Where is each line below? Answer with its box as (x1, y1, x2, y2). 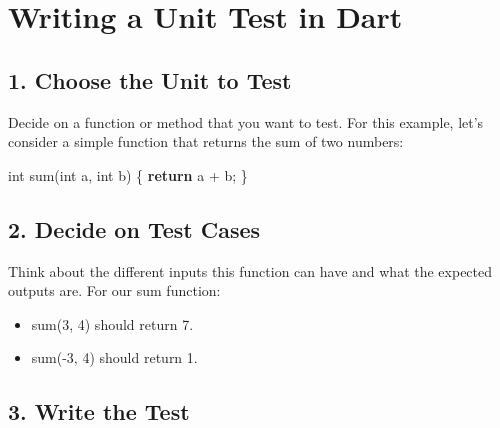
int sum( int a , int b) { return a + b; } (8, 164, 248, 185)
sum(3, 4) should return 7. (31, 313, 194, 334)
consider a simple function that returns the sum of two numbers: (8, 131, 404, 152)
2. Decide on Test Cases (8, 213, 261, 244)
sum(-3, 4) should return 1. (31, 347, 198, 368)
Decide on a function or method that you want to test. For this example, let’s (8, 111, 484, 132)
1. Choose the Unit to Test (8, 64, 292, 95)
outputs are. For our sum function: (8, 280, 221, 301)
